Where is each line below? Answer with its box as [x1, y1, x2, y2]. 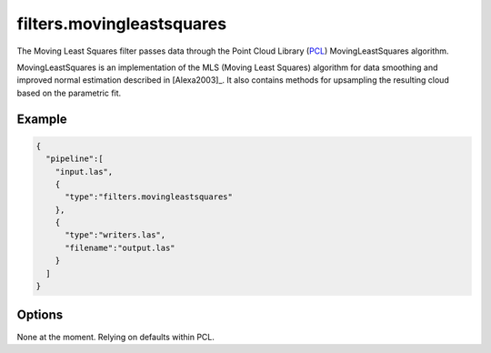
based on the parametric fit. [16, 87, 122, 98]
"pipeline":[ [45, 154, 104, 164]
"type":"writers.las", [65, 230, 166, 240]
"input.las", [55, 166, 114, 176]
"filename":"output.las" [65, 242, 176, 253]
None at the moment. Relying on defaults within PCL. [16, 331, 215, 342]
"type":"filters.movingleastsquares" [65, 192, 234, 202]
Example [16, 111, 67, 126]
